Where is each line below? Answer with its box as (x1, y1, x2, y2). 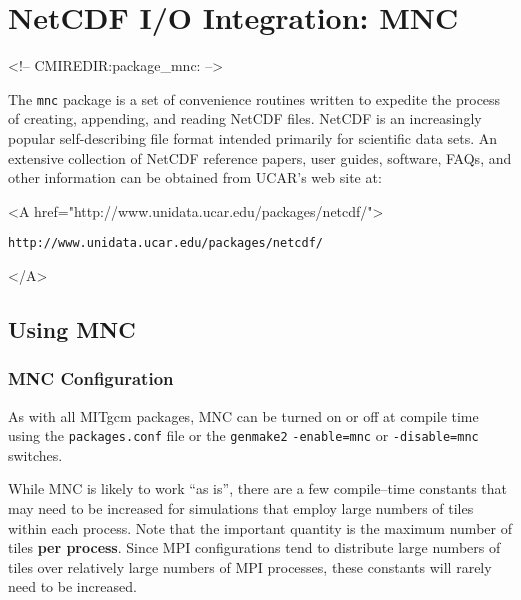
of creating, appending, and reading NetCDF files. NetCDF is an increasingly (8, 108, 482, 129)
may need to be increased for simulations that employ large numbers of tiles (8, 498, 474, 519)
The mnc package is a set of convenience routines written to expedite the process (8, 88, 501, 109)
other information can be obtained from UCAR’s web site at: (8, 167, 382, 188)
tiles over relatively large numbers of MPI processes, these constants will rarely (8, 556, 492, 577)
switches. (8, 444, 63, 465)
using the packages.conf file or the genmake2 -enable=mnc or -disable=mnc (8, 425, 479, 446)
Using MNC (8, 313, 136, 344)
